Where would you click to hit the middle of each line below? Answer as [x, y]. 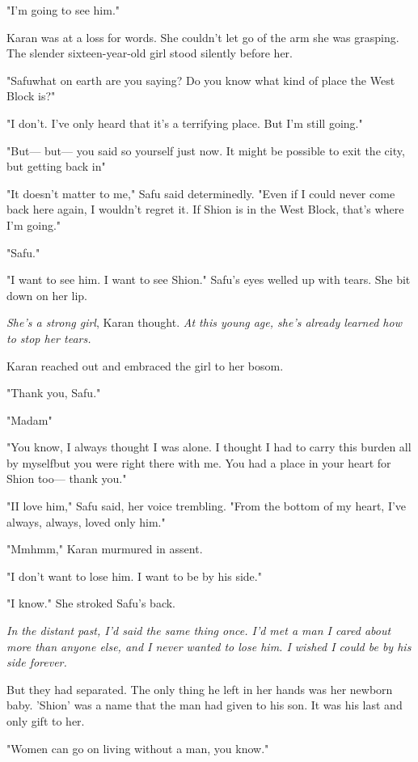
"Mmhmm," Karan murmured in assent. [105, 549]
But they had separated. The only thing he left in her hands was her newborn [200, 689]
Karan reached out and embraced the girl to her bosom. [145, 365]
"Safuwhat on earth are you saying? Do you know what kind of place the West [201, 80]
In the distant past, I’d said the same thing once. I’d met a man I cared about [199, 631]
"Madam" [30, 419]
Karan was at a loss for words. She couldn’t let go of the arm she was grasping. [203, 37]
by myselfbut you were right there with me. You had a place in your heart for [199, 462]
